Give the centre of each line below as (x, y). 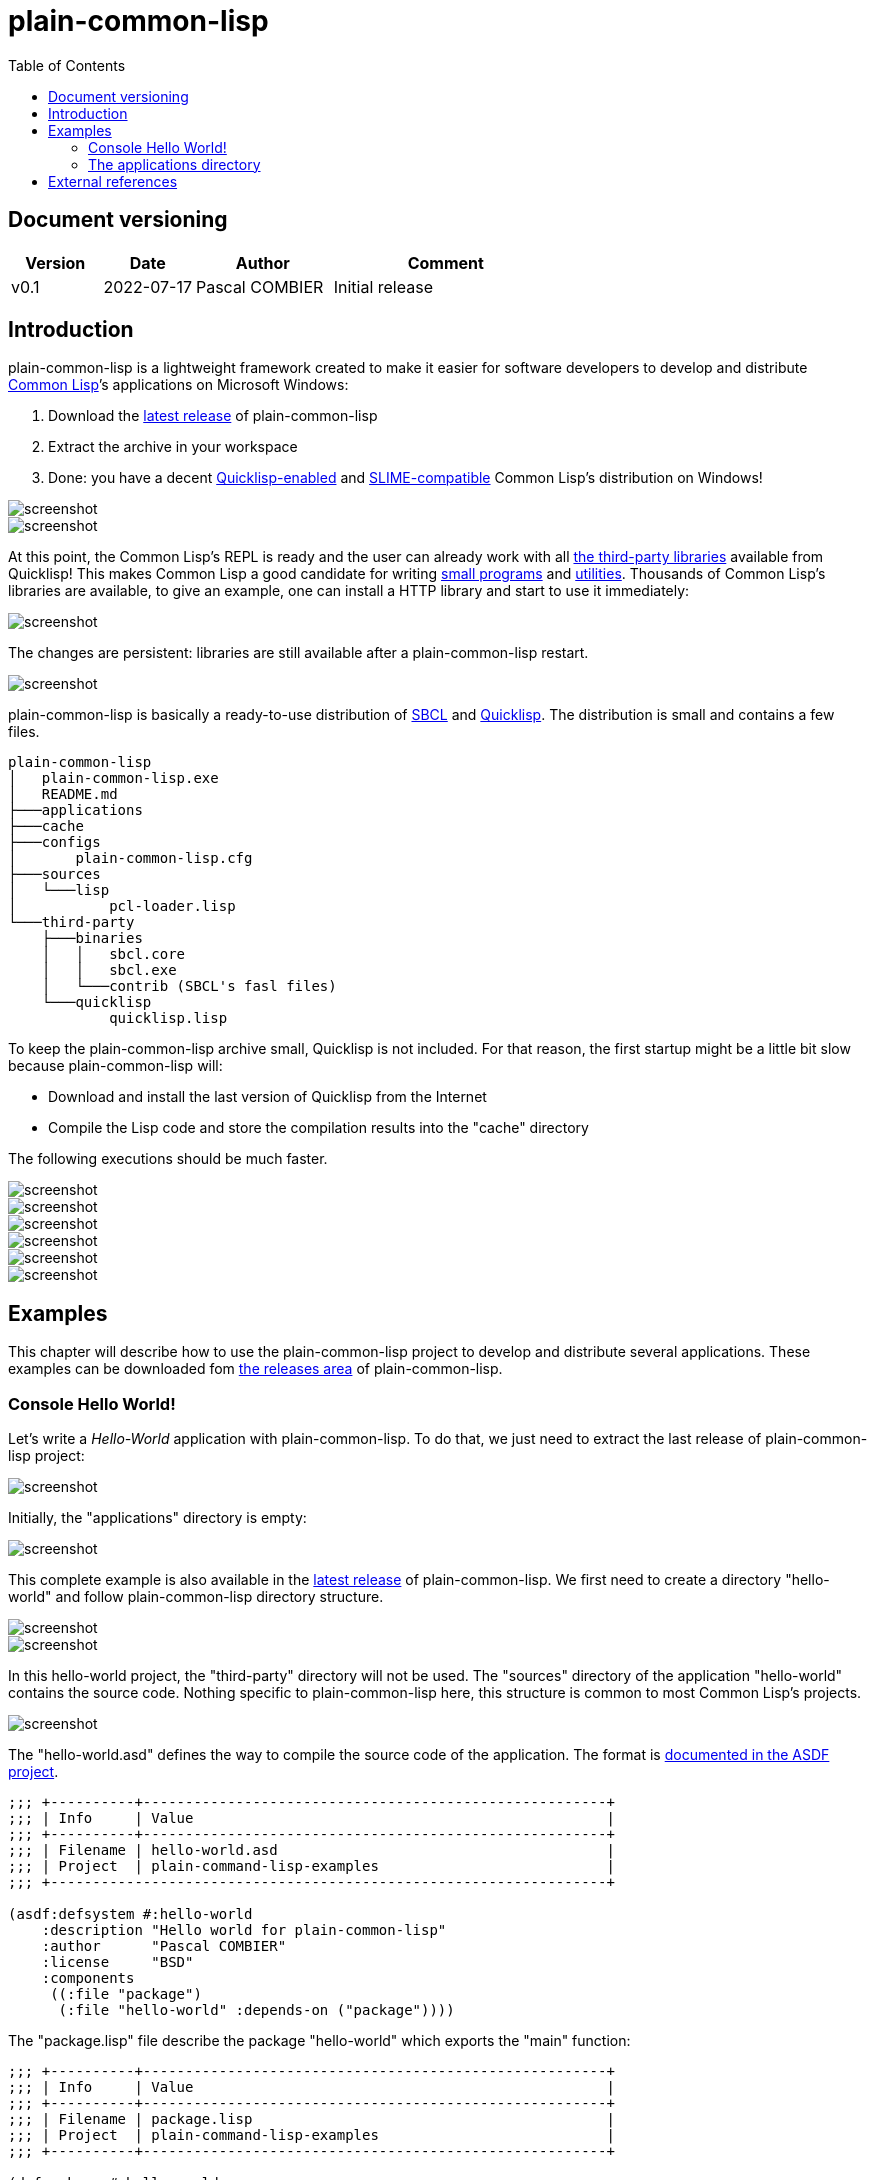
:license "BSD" (117, 1962)
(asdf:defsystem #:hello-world (130, 1914)
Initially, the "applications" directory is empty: (157, 1518)
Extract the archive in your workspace (173, 447)
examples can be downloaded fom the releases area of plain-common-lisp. (255, 1369)
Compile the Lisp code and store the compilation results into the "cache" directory (318, 1128)
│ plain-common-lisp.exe (113, 778)
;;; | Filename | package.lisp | (311, 2119)
